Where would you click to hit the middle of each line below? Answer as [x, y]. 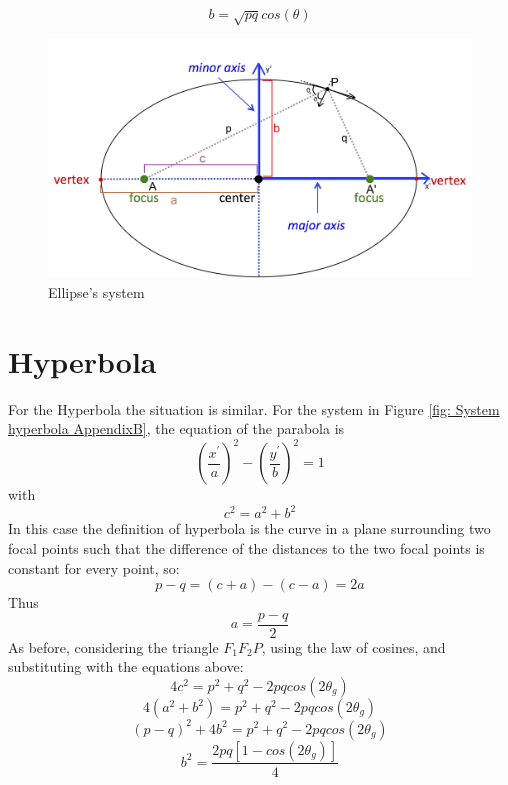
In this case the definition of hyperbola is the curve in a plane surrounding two [249, 528]
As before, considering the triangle [113, 646]
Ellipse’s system [96, 291]
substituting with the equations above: [126, 666]
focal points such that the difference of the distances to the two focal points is [246, 547]
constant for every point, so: [94, 567]
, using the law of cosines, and [353, 646]
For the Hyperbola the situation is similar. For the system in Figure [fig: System [254, 408]
